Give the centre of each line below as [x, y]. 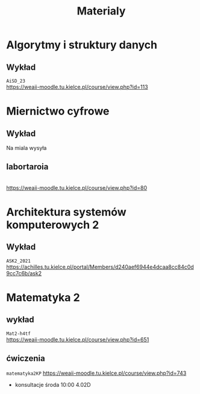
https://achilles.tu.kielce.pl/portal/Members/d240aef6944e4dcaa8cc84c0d [100, 267]
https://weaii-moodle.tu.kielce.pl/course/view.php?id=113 [77, 87]
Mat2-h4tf [19, 333]
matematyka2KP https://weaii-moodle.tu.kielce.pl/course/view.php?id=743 [96, 373]
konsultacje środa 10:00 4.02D [53, 384]
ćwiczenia [26, 359]
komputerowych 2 [53, 225]
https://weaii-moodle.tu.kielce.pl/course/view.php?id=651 [78, 339]
